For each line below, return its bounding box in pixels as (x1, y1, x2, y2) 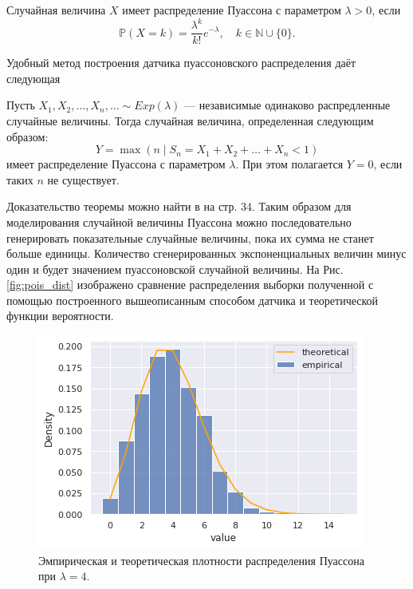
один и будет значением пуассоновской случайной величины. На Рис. (6, 260, 344, 277)
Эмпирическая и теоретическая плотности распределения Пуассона (38, 551, 364, 568)
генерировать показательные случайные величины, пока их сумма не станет (6, 229, 374, 246)
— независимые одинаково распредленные (183, 97, 391, 113)
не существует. (47, 171, 120, 188)
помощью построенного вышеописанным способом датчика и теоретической (6, 291, 379, 308)
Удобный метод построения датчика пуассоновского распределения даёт (6, 54, 356, 71)
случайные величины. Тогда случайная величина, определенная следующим (6, 112, 374, 128)
